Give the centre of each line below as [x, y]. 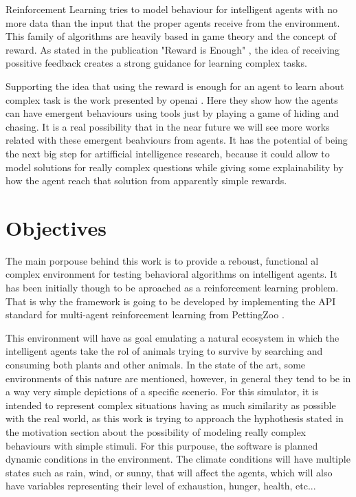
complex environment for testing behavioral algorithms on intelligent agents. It [171, 274]
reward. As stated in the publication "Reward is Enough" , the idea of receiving [173, 49]
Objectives [56, 227]
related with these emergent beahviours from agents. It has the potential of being [177, 140]
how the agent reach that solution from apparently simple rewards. [146, 180]
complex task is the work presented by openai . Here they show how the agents [172, 99]
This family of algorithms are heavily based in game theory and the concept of [171, 36]
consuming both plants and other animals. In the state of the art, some [156, 364]
